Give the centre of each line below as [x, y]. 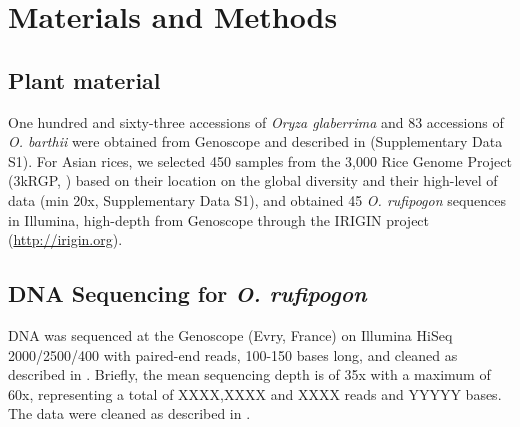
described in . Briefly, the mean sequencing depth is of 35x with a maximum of [249, 374]
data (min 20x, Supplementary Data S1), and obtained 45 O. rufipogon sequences [257, 199]
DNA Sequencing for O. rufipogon [187, 293]
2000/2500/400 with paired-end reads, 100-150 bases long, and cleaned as [233, 354]
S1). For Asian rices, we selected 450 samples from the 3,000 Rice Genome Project [260, 160]
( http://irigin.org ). [65, 239]
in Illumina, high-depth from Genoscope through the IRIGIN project [219, 219]
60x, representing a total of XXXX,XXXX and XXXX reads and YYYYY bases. [255, 393]
